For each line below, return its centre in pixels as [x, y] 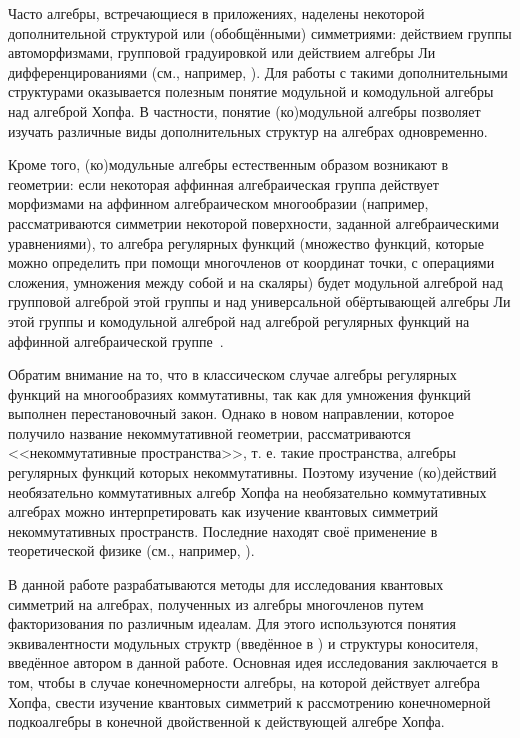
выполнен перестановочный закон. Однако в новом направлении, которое [231, 413]
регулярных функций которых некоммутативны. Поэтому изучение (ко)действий [252, 472]
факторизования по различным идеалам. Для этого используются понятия [232, 623]
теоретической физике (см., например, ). [131, 550]
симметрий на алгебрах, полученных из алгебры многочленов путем [216, 603]
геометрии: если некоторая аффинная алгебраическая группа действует [223, 183]
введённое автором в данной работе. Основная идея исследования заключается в [253, 662]
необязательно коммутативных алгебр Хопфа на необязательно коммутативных [247, 491]
